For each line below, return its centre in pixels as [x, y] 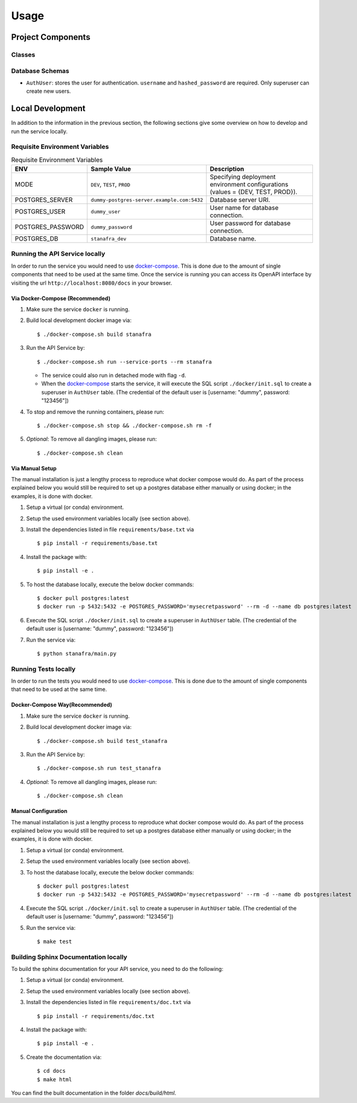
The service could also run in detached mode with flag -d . [114, 375]
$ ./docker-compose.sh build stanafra [94, 334]
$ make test [55, 941]
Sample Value [111, 169]
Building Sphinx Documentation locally [69, 957]
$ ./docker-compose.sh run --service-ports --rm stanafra [125, 362]
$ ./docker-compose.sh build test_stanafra [102, 741]
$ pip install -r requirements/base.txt [97, 543]
